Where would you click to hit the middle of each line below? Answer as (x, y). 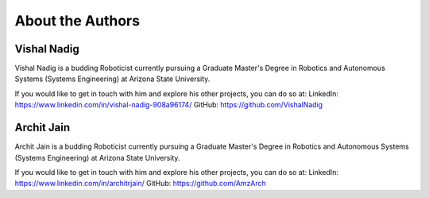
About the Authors (77, 21)
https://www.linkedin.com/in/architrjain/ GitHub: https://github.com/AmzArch (140, 184)
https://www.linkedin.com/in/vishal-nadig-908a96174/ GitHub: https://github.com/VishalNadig (169, 105)
